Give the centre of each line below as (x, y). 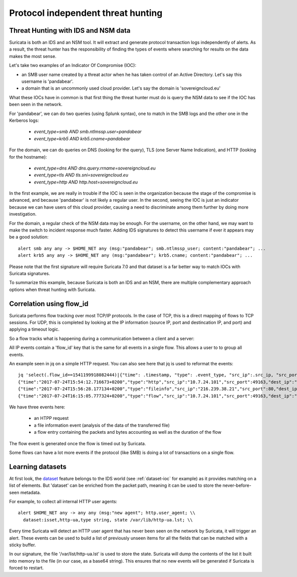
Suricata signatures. (30, 273)
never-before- (237, 485)
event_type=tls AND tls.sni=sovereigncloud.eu (81, 175)
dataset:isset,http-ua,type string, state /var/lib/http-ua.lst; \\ (108, 520)
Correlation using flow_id (49, 304)
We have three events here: (37, 407)
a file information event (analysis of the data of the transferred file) (102, 425)
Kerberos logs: (24, 120)
